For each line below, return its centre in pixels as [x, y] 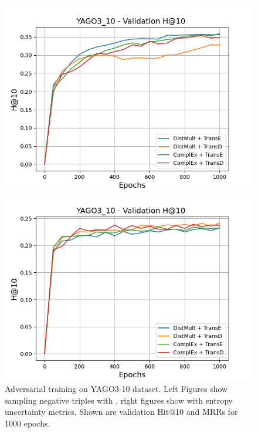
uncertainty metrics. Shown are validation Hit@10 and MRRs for [121, 412]
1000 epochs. [28, 423]
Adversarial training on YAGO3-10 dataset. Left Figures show [116, 389]
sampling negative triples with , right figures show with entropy [119, 400]
